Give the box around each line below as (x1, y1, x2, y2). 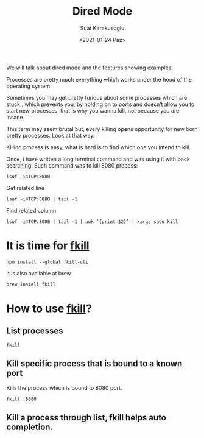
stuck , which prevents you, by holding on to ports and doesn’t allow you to (6, 101, 195, 108)
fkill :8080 (6, 396, 37, 402)
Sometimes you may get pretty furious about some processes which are (6, 94, 188, 101)
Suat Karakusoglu (80, 24, 125, 32)
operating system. (6, 82, 52, 90)
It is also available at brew (6, 269, 71, 277)
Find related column (6, 207, 57, 214)
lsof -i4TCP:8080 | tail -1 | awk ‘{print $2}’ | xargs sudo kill (6, 218, 178, 225)
